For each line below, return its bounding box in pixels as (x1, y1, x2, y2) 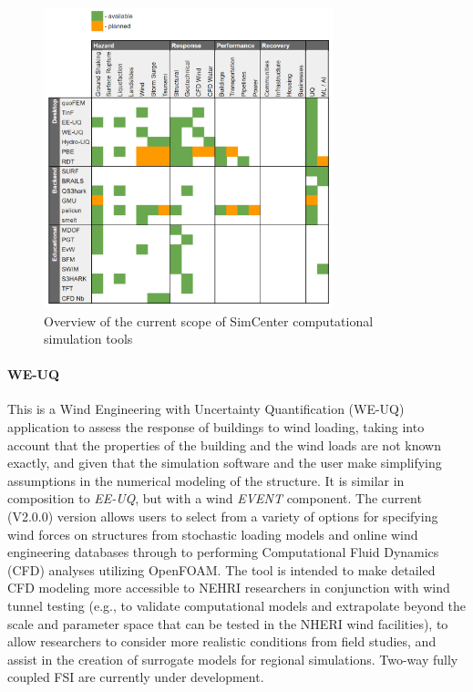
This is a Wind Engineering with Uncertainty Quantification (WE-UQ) (7, 399, 405, 418)
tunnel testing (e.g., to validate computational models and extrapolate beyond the (7, 596, 467, 615)
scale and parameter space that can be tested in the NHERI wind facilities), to (7, 614, 448, 633)
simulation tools (44, 329, 133, 348)
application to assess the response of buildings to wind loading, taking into (7, 418, 425, 437)
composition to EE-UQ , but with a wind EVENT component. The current (7, 489, 422, 508)
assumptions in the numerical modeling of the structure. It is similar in (7, 470, 405, 490)
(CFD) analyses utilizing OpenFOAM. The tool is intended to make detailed (7, 560, 436, 579)
